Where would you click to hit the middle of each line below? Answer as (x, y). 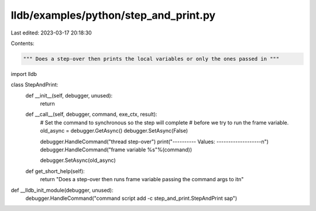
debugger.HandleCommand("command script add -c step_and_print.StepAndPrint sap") (131, 198)
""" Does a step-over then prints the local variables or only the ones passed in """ (151, 59)
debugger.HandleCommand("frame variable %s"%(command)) (116, 150)
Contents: (23, 43)
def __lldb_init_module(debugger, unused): (62, 190)
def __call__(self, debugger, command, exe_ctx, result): (91, 115)
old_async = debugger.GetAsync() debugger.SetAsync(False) (114, 131)
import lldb (24, 74)
